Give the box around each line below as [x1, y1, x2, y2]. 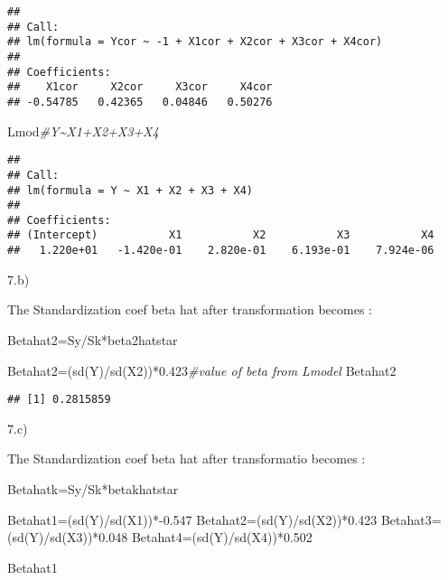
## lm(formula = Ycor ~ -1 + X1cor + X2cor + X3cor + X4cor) [7, 35, 383, 49]
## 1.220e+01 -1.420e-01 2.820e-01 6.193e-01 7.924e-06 [7, 244, 434, 257]
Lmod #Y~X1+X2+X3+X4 [7, 121, 159, 140]
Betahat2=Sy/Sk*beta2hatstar [7, 330, 178, 349]
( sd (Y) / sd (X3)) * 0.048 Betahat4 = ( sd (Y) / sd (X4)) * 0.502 [7, 528, 313, 547]
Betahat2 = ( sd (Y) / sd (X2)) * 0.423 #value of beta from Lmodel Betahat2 [7, 360, 397, 379]
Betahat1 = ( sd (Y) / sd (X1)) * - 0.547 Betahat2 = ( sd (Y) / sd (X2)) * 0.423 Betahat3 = [7, 510, 442, 529]
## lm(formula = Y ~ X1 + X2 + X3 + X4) [7, 183, 254, 197]
